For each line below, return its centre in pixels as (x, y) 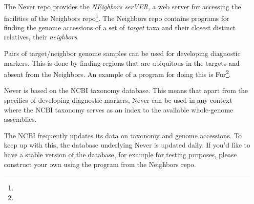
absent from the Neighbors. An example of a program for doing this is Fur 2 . (117, 73)
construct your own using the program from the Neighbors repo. (100, 164)
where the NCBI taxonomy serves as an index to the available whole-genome (119, 109)
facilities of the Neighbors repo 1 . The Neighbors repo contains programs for (117, 17)
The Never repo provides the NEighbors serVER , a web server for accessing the (123, 6)
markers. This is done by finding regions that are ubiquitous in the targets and (122, 63)
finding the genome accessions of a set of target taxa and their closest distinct (120, 27)
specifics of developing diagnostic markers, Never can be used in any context (118, 100)
